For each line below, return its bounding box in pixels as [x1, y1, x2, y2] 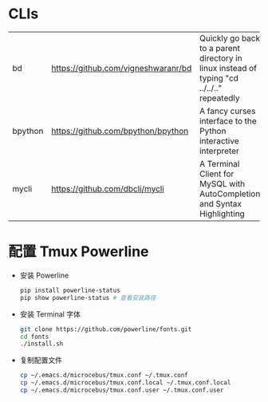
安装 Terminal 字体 [19, 309, 81, 319]
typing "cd [199, 73, 239, 84]
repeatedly [199, 93, 240, 104]
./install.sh [19, 340, 64, 348]
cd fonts [19, 333, 49, 341]
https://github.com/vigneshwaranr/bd [51, 62, 192, 73]
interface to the [199, 115, 257, 126]
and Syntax [199, 198, 242, 209]
